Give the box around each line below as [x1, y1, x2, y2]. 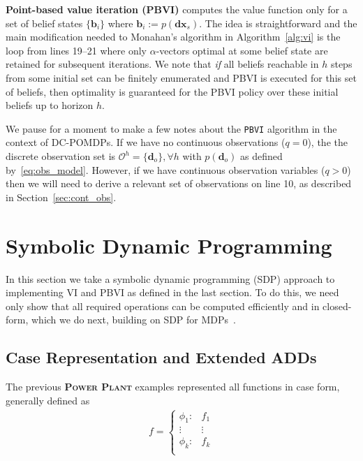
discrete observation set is [6, 149, 116, 163]
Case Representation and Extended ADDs [6, 346, 317, 368]
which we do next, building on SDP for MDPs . [31, 312, 236, 327]
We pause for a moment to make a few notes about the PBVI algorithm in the [6, 121, 337, 136]
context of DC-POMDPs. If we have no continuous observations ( [6, 135, 286, 149]
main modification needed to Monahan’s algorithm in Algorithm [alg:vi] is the [6, 29, 341, 44]
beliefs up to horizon [6, 98, 94, 112]
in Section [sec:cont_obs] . [6, 189, 117, 204]
